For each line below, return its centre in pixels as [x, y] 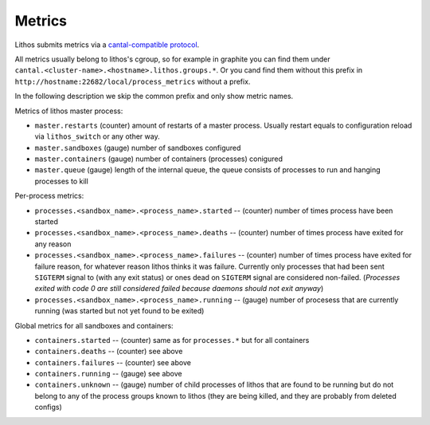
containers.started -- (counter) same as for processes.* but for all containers [172, 340]
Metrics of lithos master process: [69, 111]
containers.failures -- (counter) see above [113, 362]
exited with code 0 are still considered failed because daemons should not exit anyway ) [179, 289]
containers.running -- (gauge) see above [108, 374]
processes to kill [62, 181]
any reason [53, 244]
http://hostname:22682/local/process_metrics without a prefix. [133, 81]
